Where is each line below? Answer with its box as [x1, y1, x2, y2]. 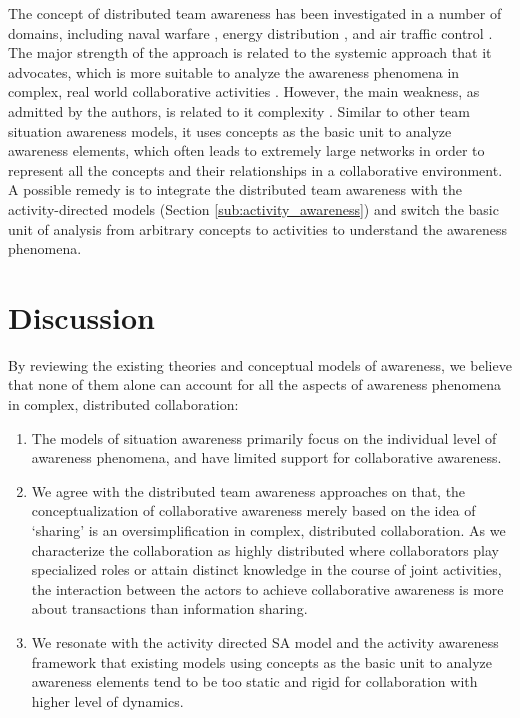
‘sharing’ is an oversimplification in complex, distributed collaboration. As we [31, 520, 506, 540]
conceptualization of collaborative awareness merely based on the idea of [31, 500, 476, 521]
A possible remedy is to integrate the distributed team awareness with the [8, 179, 463, 200]
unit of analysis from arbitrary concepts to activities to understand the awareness [8, 218, 507, 239]
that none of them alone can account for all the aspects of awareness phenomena [8, 374, 502, 395]
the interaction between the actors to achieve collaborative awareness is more [31, 578, 504, 599]
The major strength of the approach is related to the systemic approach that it [8, 42, 492, 63]
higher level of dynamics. [31, 690, 184, 711]
